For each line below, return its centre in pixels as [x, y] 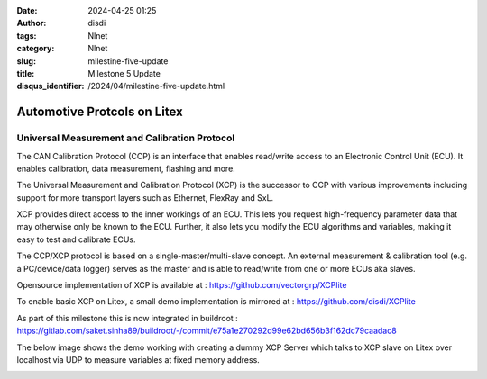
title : [26, 73]
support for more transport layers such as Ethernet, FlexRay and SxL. [145, 197]
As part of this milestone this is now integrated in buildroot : [127, 318]
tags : [27, 35]
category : [36, 49]
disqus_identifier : [51, 86]
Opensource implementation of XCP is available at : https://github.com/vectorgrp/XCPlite [182, 285]
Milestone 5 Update [124, 73]
